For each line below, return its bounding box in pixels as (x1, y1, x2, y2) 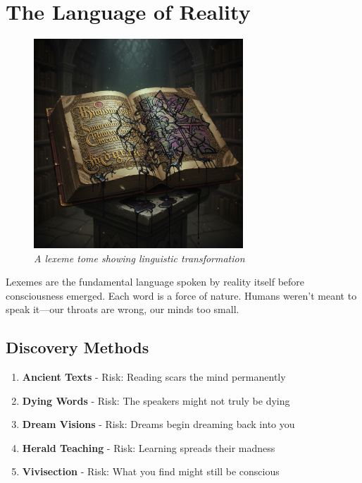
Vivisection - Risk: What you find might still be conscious (22, 464, 280, 479)
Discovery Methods (6, 336, 149, 358)
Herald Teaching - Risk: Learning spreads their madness (22, 440, 275, 455)
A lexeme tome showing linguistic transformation (34, 250, 245, 265)
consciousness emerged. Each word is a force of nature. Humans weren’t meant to (6, 288, 357, 302)
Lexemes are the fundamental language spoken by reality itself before (6, 274, 305, 289)
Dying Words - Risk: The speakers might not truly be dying (22, 393, 290, 408)
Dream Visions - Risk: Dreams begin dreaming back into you (22, 417, 295, 432)
